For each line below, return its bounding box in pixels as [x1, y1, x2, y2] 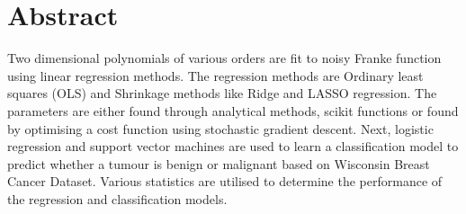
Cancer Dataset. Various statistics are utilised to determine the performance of [7, 172, 443, 191]
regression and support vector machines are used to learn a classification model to [7, 137, 459, 156]
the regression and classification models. [7, 189, 228, 208]
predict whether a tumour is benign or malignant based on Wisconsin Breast [7, 154, 430, 173]
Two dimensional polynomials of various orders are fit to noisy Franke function [7, 49, 442, 67]
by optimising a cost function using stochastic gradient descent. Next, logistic [7, 119, 434, 138]
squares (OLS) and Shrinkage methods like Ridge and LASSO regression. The [7, 84, 437, 103]
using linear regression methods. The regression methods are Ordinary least [7, 66, 424, 85]
